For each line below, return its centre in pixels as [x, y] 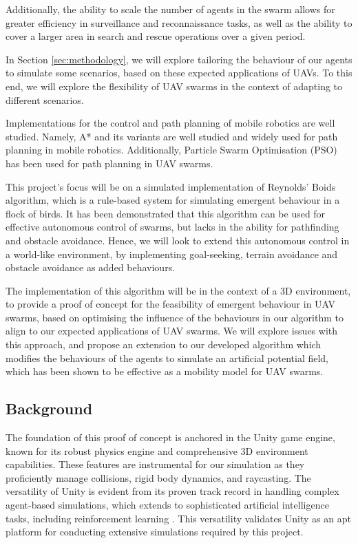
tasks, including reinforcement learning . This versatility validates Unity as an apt [178, 518]
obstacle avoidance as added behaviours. [91, 267]
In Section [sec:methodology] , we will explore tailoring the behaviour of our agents [179, 59]
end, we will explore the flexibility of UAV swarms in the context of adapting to [174, 86]
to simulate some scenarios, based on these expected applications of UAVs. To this [179, 73]
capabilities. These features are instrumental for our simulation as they [155, 464]
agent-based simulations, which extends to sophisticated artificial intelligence [167, 505]
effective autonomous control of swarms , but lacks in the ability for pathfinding [172, 227]
